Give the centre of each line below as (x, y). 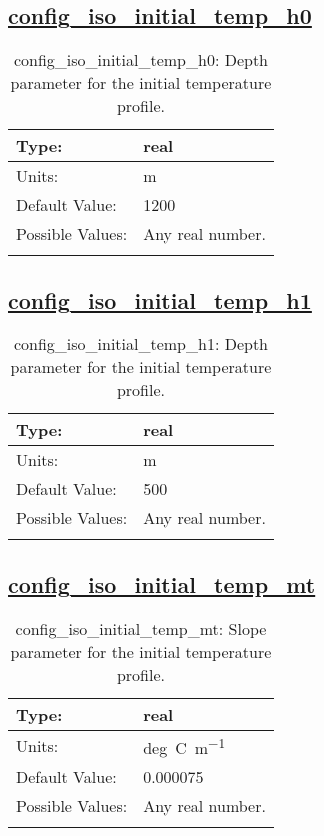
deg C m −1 (184, 745)
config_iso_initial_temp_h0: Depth (141, 60)
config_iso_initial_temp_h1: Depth (141, 344)
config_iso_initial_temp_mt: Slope (141, 628)
